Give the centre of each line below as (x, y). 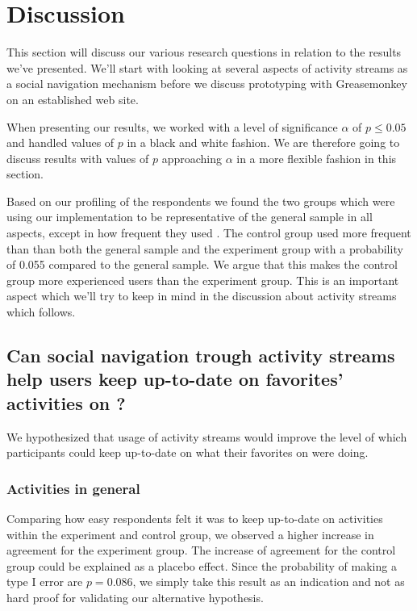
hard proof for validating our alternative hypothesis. (135, 597)
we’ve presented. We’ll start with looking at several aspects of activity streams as (207, 67)
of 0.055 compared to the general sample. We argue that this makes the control (202, 264)
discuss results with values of (78, 158)
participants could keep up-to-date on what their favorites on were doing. (188, 452)
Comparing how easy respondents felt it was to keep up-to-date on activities (195, 519)
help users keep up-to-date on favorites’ (175, 379)
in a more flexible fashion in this (317, 158)
